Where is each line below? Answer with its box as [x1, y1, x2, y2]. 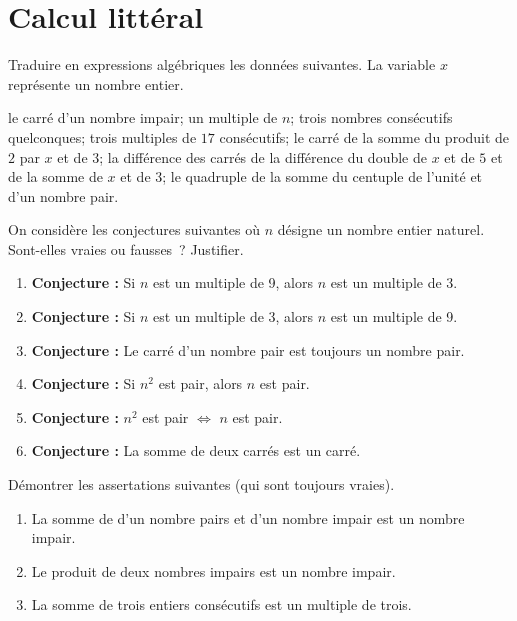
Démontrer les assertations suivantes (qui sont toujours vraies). [8, 474, 395, 495]
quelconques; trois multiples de [8, 126, 197, 147]
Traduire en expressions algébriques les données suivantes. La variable [8, 54, 436, 75]
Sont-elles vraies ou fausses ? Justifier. [8, 238, 244, 259]
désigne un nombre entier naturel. [277, 219, 485, 240]
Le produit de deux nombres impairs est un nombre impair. [31, 560, 396, 581]
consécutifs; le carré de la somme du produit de [219, 126, 510, 147]
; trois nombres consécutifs [290, 107, 453, 128]
